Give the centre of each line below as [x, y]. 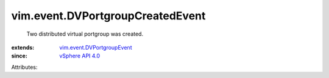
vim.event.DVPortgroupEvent [96, 47]
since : [19, 56]
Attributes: [24, 67]
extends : [23, 47]
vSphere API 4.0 [80, 56]
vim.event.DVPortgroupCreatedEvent [108, 16]
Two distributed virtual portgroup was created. [85, 34]
